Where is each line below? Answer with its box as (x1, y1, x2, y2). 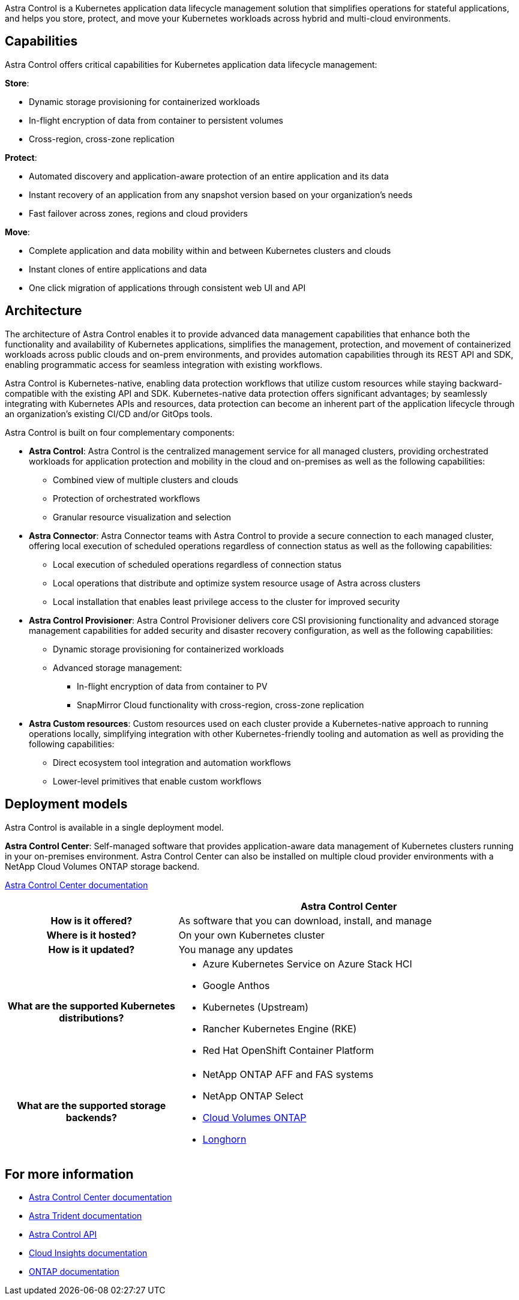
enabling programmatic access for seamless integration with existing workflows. (5, 359, 323, 370)
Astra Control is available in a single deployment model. (5, 822, 224, 832)
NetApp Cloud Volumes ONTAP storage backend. (5, 861, 200, 871)
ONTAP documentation (29, 1266, 119, 1277)
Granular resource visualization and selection (53, 511, 232, 522)
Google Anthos (202, 979, 270, 992)
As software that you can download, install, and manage (178, 914, 432, 927)
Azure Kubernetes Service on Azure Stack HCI (202, 957, 412, 970)
